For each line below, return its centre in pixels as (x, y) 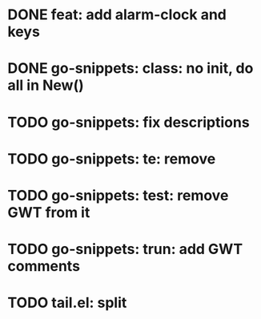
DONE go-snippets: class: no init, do (130, 69)
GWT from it (49, 212)
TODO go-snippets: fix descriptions (128, 122)
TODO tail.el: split (67, 303)
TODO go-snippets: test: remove (118, 195)
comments (44, 267)
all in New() (46, 85)
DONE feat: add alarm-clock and (117, 15)
